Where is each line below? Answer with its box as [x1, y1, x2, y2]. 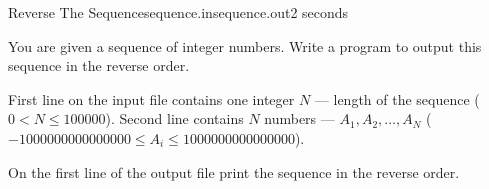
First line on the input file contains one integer [8, 88, 295, 109]
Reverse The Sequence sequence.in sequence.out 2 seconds [8, 2, 349, 22]
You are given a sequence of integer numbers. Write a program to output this [8, 35, 482, 56]
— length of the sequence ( [314, 88, 480, 109]
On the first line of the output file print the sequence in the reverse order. [8, 161, 460, 182]
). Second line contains [105, 108, 244, 129]
